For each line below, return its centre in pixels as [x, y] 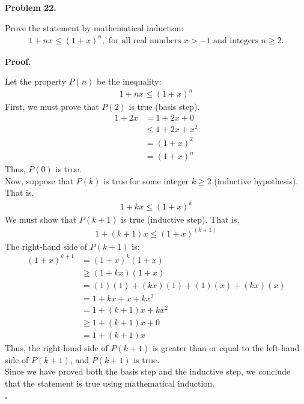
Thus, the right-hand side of [56, 348]
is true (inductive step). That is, [180, 219]
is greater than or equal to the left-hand [226, 348]
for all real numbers [145, 41]
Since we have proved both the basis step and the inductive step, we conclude [148, 371]
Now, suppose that [39, 180]
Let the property [35, 81]
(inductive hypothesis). [256, 180]
